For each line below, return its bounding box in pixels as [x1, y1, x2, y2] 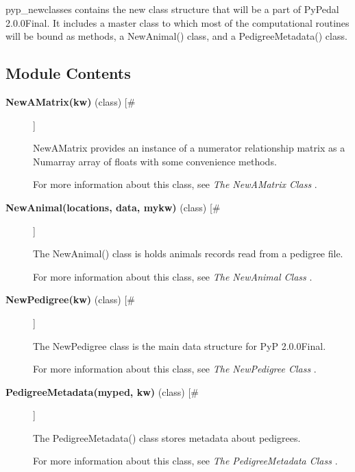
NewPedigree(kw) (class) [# [5, 292, 135, 307]
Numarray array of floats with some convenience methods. [33, 154, 277, 168]
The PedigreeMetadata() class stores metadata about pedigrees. [33, 430, 301, 445]
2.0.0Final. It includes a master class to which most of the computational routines [5, 15, 350, 29]
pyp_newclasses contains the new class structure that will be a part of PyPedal [5, 2, 339, 16]
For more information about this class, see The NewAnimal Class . [33, 269, 313, 283]
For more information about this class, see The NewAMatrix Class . [33, 177, 317, 191]
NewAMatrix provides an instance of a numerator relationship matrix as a [33, 141, 345, 155]
